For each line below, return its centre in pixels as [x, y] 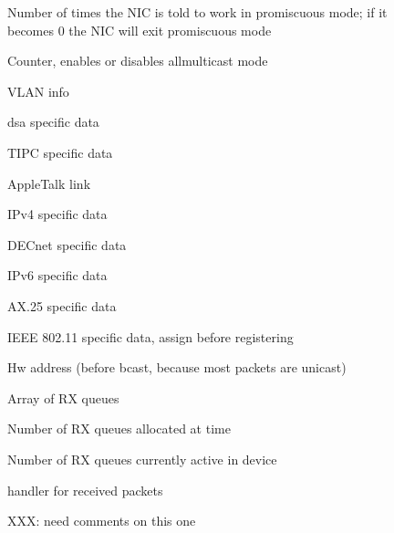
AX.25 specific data [62, 305]
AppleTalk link [49, 183]
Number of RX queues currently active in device [142, 459]
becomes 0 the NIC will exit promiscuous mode [140, 30]
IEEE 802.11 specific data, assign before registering [150, 336]
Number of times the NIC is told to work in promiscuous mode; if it [197, 12]
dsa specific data [53, 122]
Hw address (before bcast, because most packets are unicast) [177, 367]
